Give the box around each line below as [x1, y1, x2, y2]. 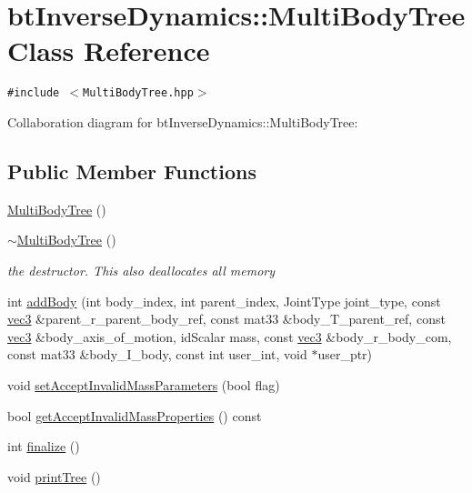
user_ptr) [317, 345, 373, 364]
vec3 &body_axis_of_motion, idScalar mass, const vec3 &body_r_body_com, [7, 327, 452, 346]
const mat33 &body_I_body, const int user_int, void [7, 345, 307, 364]
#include [7, 86, 60, 100]
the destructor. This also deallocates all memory [7, 260, 275, 279]
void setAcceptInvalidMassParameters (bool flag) [7, 375, 280, 394]
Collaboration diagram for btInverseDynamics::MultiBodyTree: [7, 112, 358, 131]
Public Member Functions [7, 156, 256, 185]
